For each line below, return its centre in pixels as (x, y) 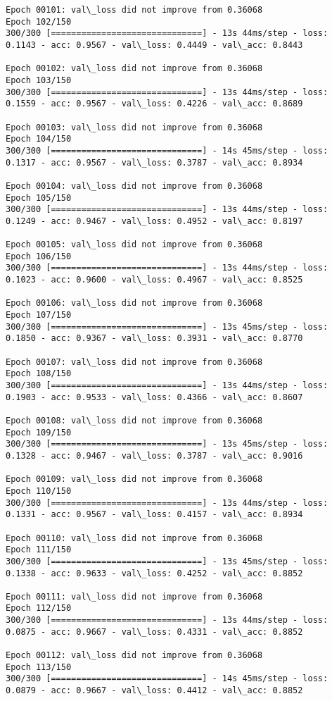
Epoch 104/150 (39, 139)
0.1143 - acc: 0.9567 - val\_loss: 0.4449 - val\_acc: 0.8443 (154, 45)
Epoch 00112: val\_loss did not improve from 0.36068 (134, 656)
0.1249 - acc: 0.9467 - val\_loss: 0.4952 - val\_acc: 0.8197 (154, 221)
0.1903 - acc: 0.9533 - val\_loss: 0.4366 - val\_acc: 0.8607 (154, 397)
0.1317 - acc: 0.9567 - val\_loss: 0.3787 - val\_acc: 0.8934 (154, 162)
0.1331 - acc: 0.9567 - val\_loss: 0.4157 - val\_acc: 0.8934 (154, 515)
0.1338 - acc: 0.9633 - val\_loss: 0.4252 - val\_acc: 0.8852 (154, 573)
